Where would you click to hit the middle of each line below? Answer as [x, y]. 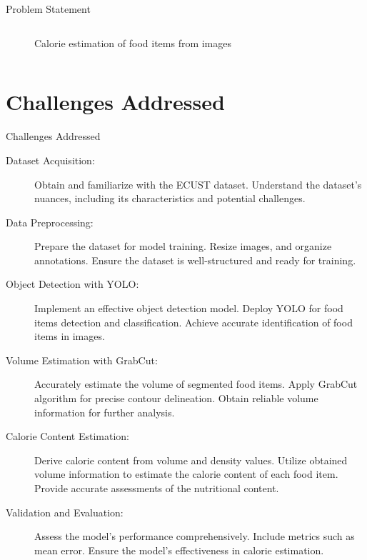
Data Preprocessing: [50, 222]
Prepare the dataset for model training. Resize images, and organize [183, 246]
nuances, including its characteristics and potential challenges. [170, 198]
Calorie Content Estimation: [67, 436]
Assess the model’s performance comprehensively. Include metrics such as [195, 536]
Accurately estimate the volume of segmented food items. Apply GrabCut [196, 384]
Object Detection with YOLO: [72, 284]
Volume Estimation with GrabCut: [82, 360]
